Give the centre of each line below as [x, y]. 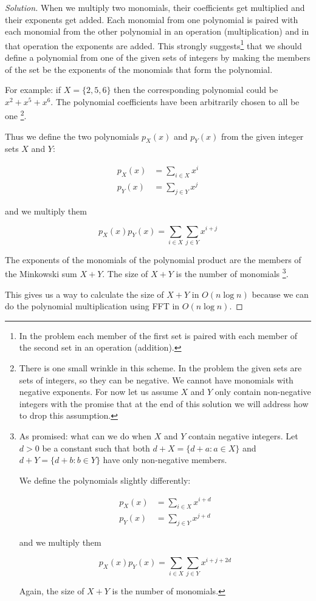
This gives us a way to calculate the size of [84, 294]
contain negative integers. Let [243, 436]
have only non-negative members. [165, 460]
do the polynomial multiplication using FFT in [92, 306]
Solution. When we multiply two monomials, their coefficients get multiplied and [155, 7]
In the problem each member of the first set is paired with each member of [158, 335]
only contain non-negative [263, 392]
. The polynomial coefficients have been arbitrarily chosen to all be [175, 101]
